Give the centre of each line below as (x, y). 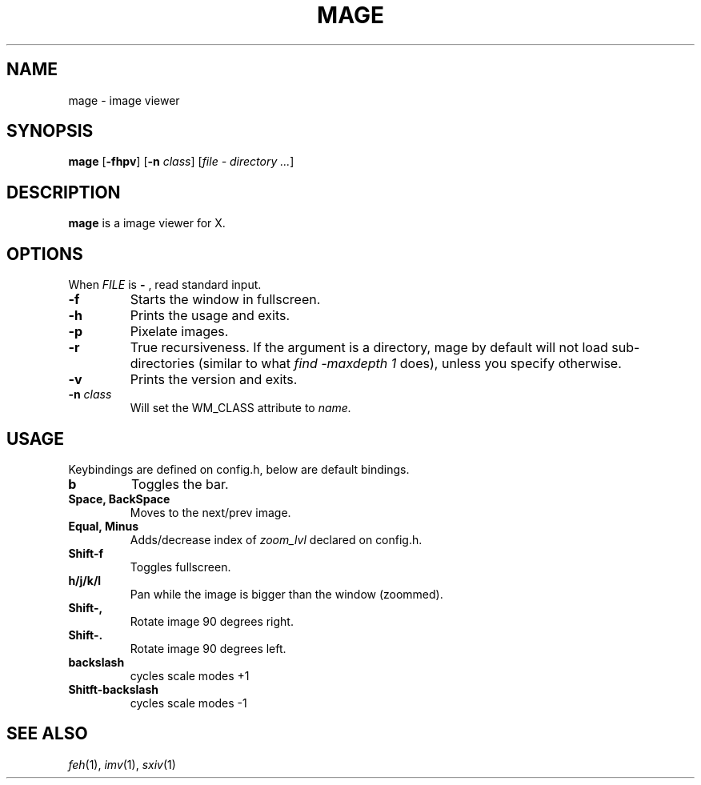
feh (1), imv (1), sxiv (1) (122, 764)
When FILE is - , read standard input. (165, 285)
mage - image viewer (124, 100)
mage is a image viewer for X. (147, 223)
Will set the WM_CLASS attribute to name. (240, 408)
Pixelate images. (179, 332)
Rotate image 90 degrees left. (208, 648)
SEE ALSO (47, 734)
